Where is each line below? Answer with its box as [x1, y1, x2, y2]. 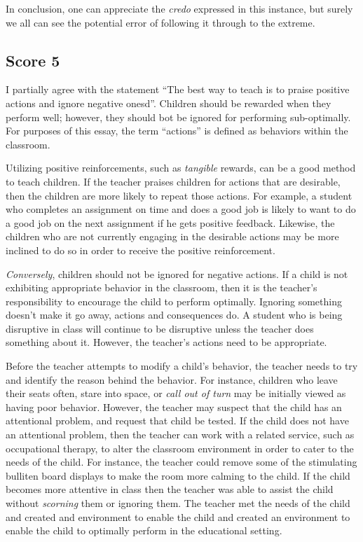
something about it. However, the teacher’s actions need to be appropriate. [6, 335, 327, 349]
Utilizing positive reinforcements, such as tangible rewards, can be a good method [6, 160, 356, 175]
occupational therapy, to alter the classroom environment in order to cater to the [6, 440, 354, 455]
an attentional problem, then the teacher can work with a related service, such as [6, 427, 355, 442]
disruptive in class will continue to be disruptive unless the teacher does [6, 321, 314, 335]
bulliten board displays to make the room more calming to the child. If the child [6, 468, 350, 482]
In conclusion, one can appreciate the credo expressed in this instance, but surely [6, 1, 353, 15]
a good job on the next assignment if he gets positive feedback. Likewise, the [6, 215, 335, 230]
